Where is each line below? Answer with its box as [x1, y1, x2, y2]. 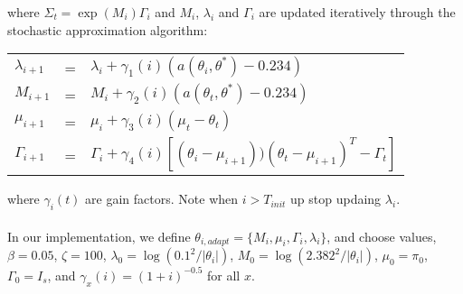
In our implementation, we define [7, 226, 191, 245]
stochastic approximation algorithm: [7, 20, 208, 39]
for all [206, 265, 241, 284]
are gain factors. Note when [85, 189, 239, 208]
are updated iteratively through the [259, 3, 456, 21]
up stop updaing [290, 189, 382, 208]
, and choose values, [326, 226, 437, 245]
